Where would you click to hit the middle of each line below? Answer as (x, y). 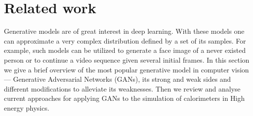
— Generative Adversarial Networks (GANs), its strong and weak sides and (117, 79)
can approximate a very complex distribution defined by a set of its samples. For (125, 40)
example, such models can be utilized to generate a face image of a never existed (125, 50)
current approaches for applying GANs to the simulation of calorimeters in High (125, 98)
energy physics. (27, 107)
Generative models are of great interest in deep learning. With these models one (124, 31)
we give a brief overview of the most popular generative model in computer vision (126, 69)
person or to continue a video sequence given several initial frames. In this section (127, 59)
